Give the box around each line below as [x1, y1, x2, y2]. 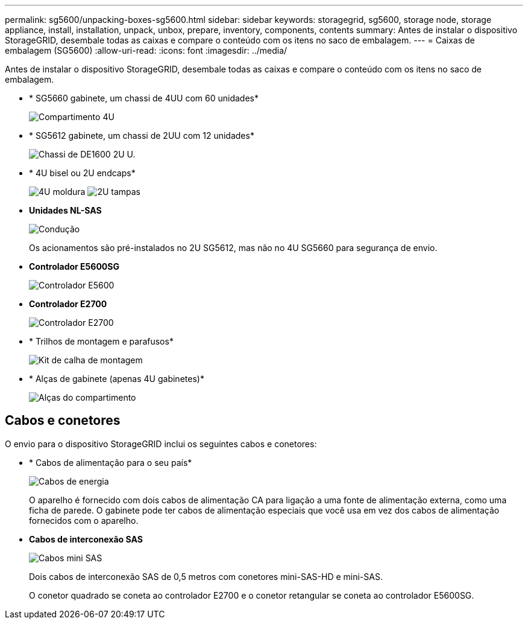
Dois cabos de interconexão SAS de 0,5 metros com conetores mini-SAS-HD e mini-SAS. [29, 571, 383, 582]
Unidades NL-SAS [29, 205, 102, 215]
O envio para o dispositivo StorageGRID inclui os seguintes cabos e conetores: [5, 438, 317, 449]
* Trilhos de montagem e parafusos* [29, 336, 174, 346]
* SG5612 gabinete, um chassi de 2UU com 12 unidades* [29, 130, 254, 141]
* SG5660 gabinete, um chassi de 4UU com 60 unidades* [29, 93, 259, 103]
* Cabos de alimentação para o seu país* [29, 457, 192, 468]
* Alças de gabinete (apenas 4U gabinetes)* [29, 374, 204, 384]
